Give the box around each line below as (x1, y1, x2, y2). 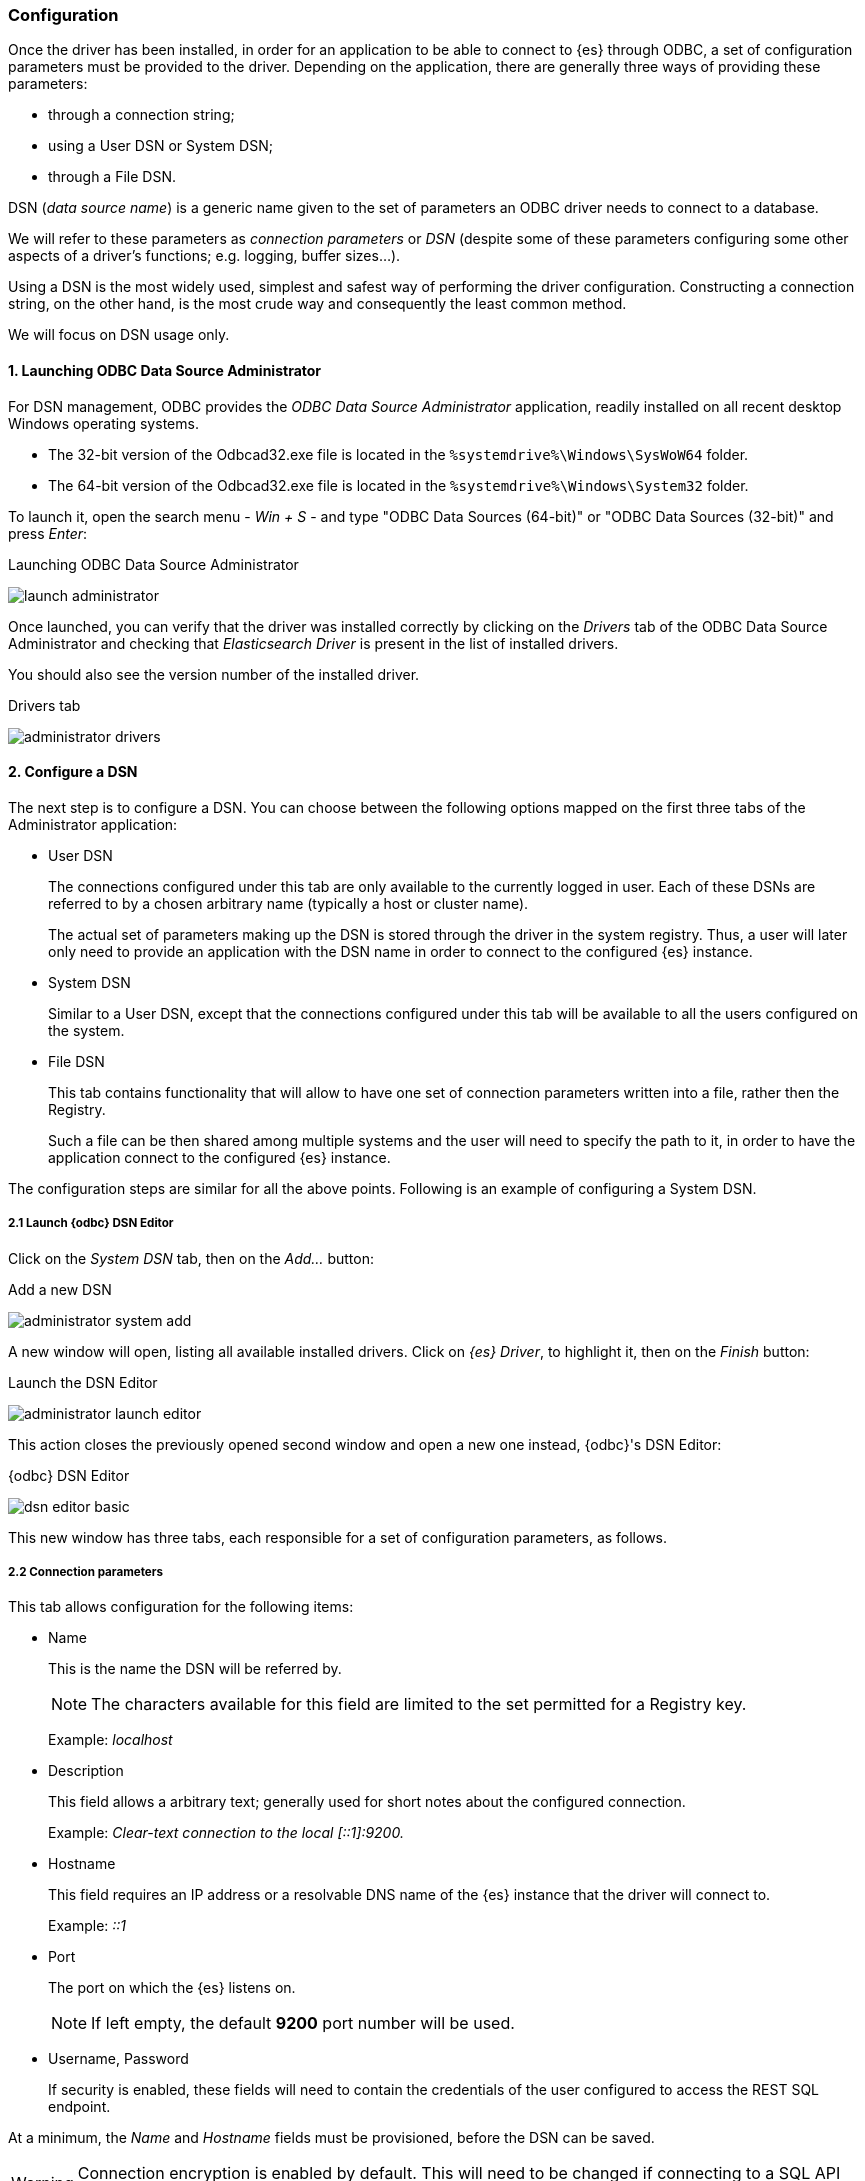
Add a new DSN (8, 1280, 112, 1298)
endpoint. (48, 2098, 111, 2116)
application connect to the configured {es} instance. (48, 1148, 391, 1166)
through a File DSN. (48, 168, 176, 186)
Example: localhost (48, 1731, 173, 1749)
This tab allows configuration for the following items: (8, 1598, 354, 1616)
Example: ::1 (48, 1917, 127, 1935)
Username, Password (48, 2050, 189, 2068)
